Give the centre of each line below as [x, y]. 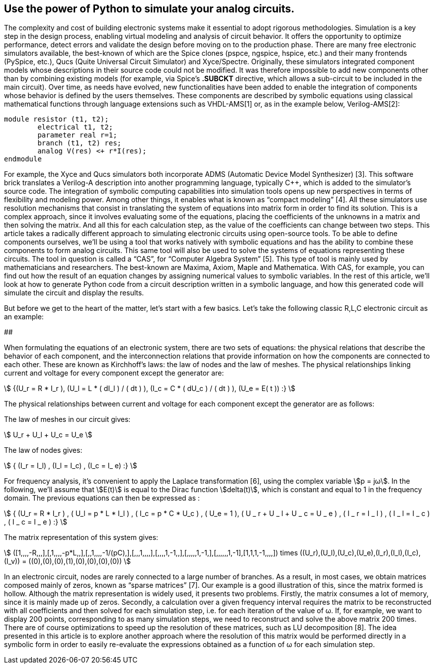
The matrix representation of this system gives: [81, 537]
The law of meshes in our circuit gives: [67, 419]
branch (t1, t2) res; [80, 143]
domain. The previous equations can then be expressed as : [102, 498]
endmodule [23, 159]
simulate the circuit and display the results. [74, 293]
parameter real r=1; [77, 135]
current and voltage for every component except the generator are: [114, 373]
